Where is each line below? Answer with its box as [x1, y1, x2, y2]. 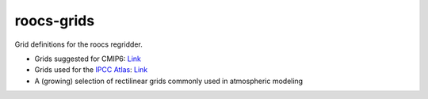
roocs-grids [14, 12, 95, 29]
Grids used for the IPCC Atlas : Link [34, 65, 148, 74]
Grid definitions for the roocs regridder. [14, 40, 143, 49]
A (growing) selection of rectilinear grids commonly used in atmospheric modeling [34, 76, 304, 86]
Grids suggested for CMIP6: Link [34, 54, 142, 63]
